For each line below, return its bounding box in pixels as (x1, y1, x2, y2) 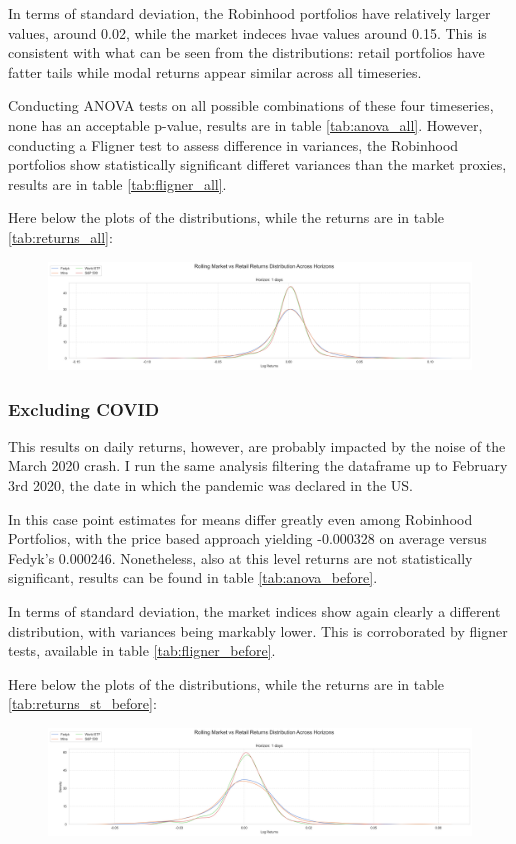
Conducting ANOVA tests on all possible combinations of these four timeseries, (8, 95, 494, 116)
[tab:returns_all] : (8, 226, 113, 247)
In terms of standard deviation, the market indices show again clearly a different (8, 600, 501, 621)
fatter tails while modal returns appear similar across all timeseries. (8, 61, 422, 82)
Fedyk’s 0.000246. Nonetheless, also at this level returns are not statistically (8, 547, 473, 568)
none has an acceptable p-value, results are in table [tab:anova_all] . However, (8, 114, 483, 135)
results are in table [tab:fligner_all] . (8, 173, 227, 194)
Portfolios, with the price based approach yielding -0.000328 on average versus (8, 528, 487, 549)
